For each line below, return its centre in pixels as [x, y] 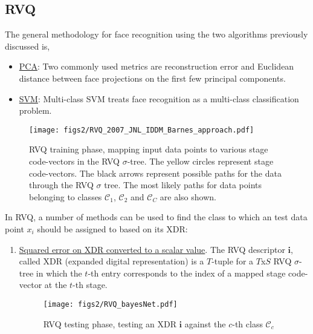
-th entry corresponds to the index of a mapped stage [187, 273]
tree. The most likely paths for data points [183, 185]
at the [56, 285]
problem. [35, 110]
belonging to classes [66, 196]
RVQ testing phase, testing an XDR [110, 323]
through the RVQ [61, 185]
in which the [59, 273]
